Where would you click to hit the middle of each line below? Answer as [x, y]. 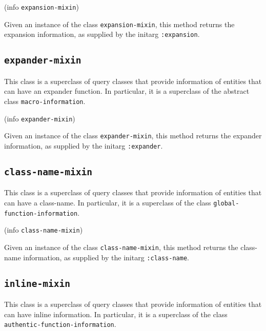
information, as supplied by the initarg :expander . [84, 145]
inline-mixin [37, 283]
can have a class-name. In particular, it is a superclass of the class [108, 202]
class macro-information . [45, 101]
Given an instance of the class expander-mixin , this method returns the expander [133, 136]
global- [226, 203]
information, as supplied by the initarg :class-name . [106, 257]
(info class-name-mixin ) [44, 230]
